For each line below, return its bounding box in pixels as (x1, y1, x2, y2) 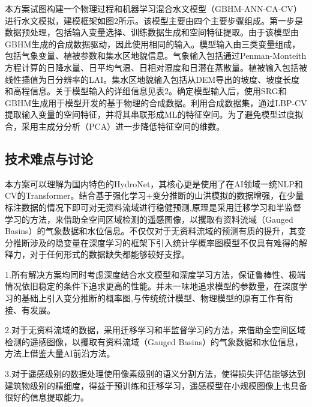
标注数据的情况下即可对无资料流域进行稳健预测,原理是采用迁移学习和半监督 (5, 200, 301, 213)
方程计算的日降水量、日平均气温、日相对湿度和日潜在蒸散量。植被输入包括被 (5, 61, 307, 73)
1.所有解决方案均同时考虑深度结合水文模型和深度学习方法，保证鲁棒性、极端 (5, 268, 305, 280)
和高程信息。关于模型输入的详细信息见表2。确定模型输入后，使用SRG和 (5, 85, 287, 97)
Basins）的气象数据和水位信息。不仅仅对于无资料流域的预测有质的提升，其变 (5, 225, 306, 237)
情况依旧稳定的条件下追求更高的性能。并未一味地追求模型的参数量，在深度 (5, 280, 299, 292)
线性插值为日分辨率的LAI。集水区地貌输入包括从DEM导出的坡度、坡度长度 (5, 73, 300, 85)
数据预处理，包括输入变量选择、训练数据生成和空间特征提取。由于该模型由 (5, 26, 299, 38)
